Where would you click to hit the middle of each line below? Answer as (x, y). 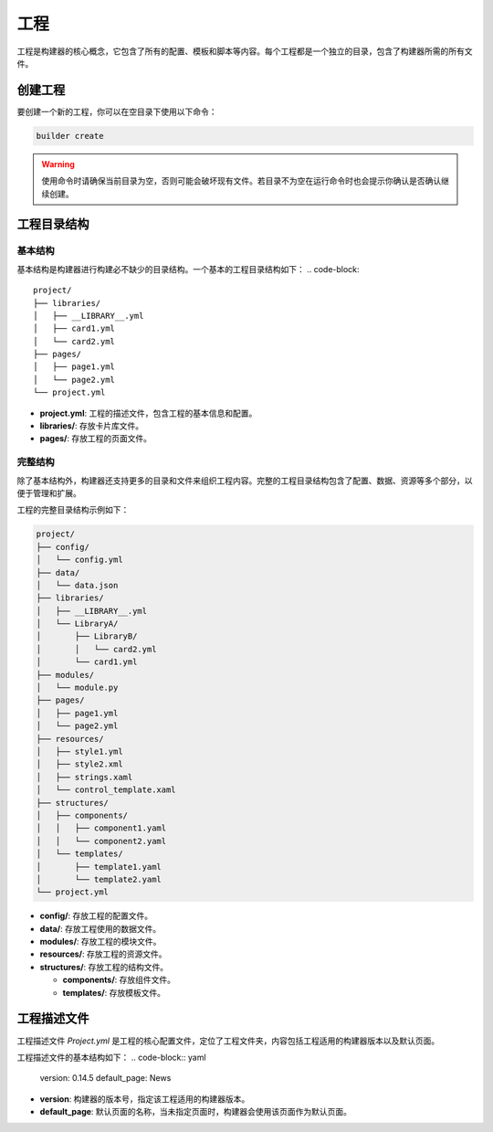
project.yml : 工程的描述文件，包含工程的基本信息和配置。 (148, 413)
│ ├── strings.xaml (84, 777)
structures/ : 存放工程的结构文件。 (104, 967)
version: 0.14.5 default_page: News (105, 1078)
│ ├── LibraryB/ (87, 636)
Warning (58, 164)
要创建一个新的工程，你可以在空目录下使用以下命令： (117, 111)
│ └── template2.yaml (99, 879)
